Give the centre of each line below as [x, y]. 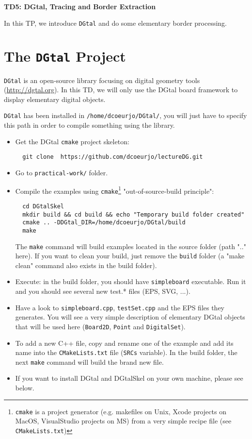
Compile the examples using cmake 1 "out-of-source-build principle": [115, 190]
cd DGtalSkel [43, 206]
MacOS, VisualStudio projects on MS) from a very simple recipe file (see [123, 421]
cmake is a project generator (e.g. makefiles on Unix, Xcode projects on [121, 411]
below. [25, 388]
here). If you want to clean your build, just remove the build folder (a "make [130, 256]
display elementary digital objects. [55, 99]
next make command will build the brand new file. [89, 362]
